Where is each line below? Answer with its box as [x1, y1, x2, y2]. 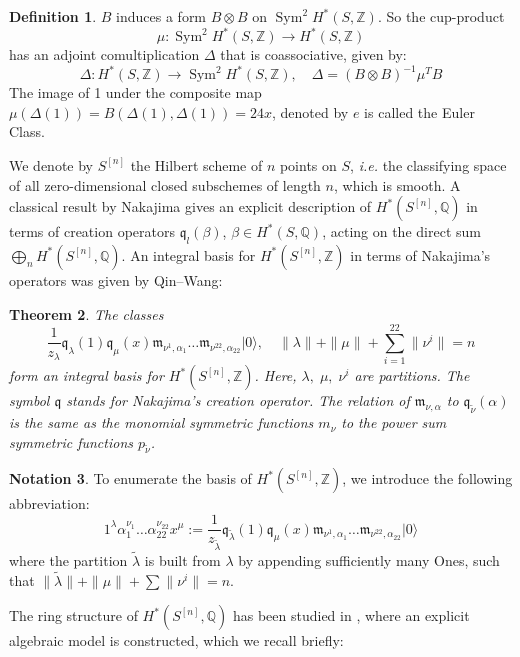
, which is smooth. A [333, 174, 461, 195]
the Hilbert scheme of [130, 154, 263, 175]
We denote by [9, 154, 93, 175]
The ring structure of [9, 605, 138, 626]
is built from [144, 550, 221, 571]
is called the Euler [364, 101, 475, 122]
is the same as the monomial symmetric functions [9, 412, 314, 433]
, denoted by [272, 101, 349, 122]
